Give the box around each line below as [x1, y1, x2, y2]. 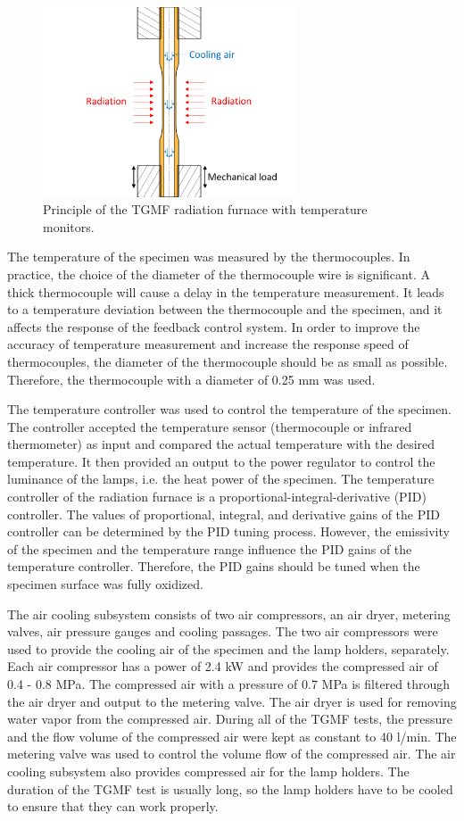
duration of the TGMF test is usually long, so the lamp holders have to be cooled [7, 779, 453, 798]
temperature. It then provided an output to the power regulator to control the [7, 452, 435, 470]
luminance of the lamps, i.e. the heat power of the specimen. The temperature [7, 469, 435, 488]
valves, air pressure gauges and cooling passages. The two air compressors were [7, 622, 438, 641]
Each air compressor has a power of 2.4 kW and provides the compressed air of [7, 657, 438, 676]
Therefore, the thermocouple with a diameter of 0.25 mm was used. [7, 369, 376, 388]
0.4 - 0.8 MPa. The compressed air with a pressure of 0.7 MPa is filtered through [7, 675, 451, 693]
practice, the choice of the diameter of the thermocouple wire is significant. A [7, 264, 430, 283]
